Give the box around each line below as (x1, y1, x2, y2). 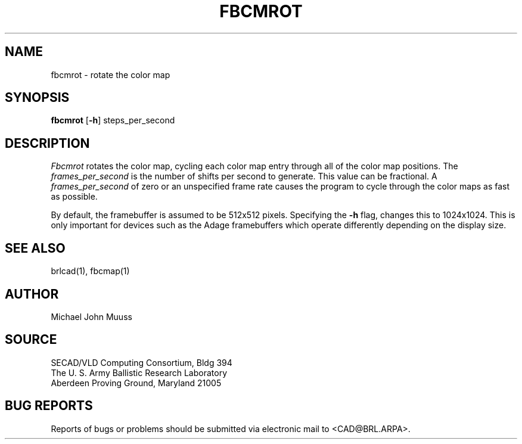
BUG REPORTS (5, 398, 93, 414)
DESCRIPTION (5, 135, 90, 151)
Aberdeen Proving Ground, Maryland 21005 (51, 377, 222, 388)
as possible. (51, 191, 98, 202)
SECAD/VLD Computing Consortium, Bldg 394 (51, 357, 232, 368)
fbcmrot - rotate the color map (51, 69, 170, 80)
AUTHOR (5, 286, 59, 302)
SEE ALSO (5, 240, 66, 256)
